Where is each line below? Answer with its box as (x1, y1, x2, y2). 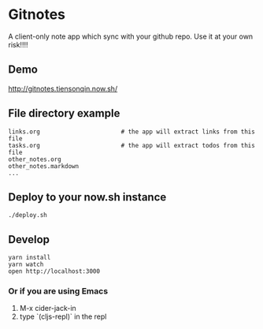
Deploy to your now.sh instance (8, 190, 167, 204)
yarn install (8, 254, 51, 262)
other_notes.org (8, 155, 61, 163)
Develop (8, 233, 50, 246)
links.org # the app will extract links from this (8, 128, 256, 136)
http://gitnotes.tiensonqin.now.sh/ (8, 84, 118, 93)
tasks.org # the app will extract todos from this (8, 141, 256, 149)
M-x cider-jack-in (19, 304, 76, 313)
